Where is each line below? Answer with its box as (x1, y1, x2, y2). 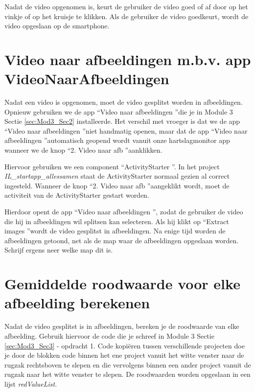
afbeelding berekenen (4, 293, 150, 313)
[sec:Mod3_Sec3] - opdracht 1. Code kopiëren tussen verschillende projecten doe (4, 340, 245, 350)
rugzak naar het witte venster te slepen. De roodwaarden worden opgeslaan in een (4, 369, 251, 379)
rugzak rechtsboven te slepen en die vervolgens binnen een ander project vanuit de (4, 359, 251, 369)
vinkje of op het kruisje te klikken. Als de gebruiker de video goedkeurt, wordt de (4, 11, 249, 21)
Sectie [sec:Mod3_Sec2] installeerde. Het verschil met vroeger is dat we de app (4, 116, 240, 126)
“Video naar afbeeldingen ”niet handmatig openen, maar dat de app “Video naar (4, 125, 248, 136)
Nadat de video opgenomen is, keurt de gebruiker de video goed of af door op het (4, 1, 248, 11)
